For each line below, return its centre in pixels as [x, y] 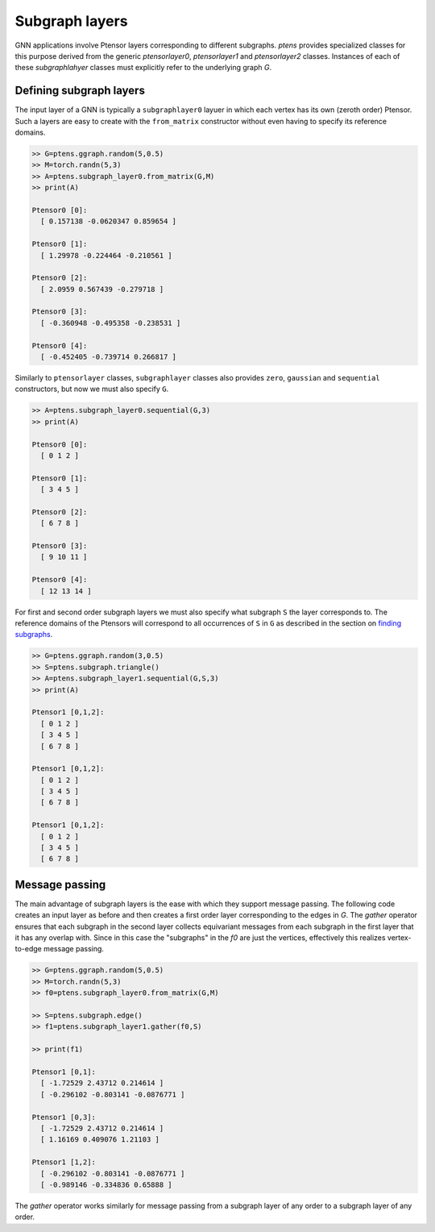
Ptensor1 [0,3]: [64, 1117]
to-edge [28, 949]
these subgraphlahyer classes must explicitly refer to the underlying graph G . [143, 68]
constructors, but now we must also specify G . [92, 389]
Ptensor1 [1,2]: [64, 1162]
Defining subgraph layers [80, 91]
